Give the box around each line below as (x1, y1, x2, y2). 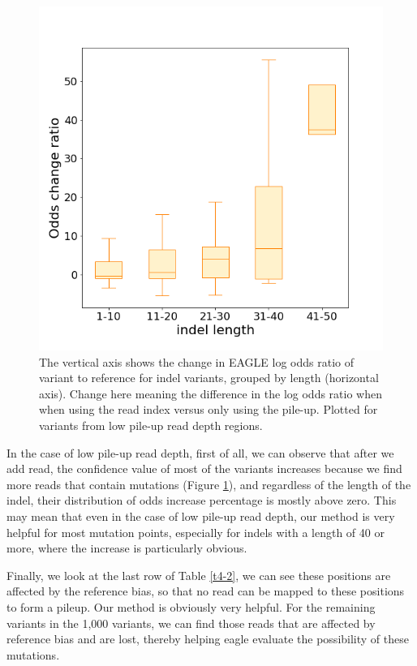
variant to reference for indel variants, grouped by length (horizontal (39, 369, 379, 386)
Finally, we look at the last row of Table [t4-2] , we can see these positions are (6, 566, 391, 583)
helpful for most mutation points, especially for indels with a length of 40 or (6, 523, 385, 540)
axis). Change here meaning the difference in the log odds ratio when (39, 385, 382, 402)
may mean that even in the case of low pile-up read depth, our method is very (6, 507, 395, 524)
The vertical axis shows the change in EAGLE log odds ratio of (39, 353, 354, 370)
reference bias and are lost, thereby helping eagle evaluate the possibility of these (6, 630, 409, 647)
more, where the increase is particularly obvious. (6, 539, 247, 556)
